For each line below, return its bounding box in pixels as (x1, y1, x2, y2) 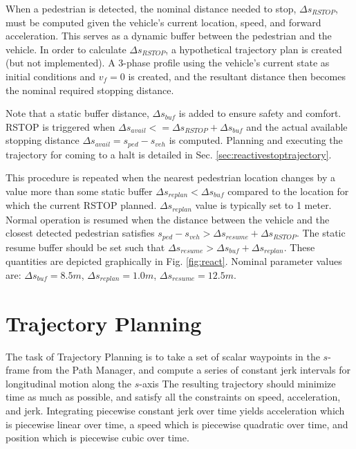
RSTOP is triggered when (6, 119, 115, 134)
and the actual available (246, 119, 348, 134)
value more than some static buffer (6, 183, 153, 198)
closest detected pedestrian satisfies (6, 226, 155, 240)
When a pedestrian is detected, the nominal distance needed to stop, (6, 1, 297, 15)
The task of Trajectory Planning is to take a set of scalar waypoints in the (6, 349, 320, 363)
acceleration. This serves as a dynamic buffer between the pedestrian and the (6, 28, 332, 43)
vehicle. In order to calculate (6, 42, 127, 56)
